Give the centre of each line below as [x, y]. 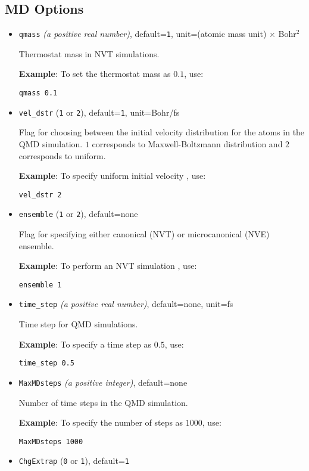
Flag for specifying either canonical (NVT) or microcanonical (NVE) [144, 234]
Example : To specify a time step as [85, 344]
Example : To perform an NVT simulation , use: [108, 266]
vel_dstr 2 [40, 195]
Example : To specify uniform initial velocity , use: [112, 176]
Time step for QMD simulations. [78, 324]
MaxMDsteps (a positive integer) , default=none [103, 382]
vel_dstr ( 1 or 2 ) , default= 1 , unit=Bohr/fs [99, 112]
